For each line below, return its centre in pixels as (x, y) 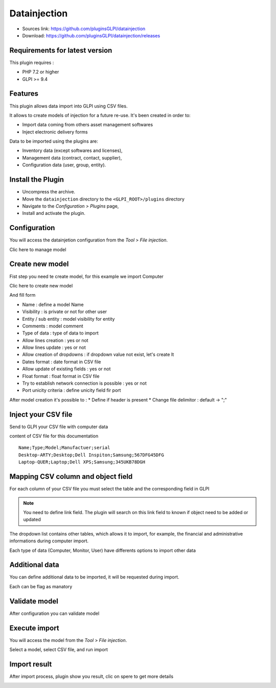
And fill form (22, 295)
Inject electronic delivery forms (55, 132)
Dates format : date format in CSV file (62, 362)
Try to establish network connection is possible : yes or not (84, 383)
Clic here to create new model (41, 285)
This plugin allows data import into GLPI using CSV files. (68, 106)
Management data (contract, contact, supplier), (72, 158)
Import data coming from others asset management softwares (88, 125)
